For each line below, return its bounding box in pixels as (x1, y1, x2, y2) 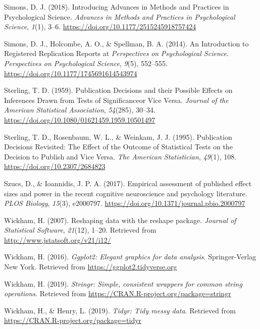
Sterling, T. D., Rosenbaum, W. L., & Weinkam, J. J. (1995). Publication (4, 131, 232, 142)
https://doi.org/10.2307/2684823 (4, 161, 106, 172)
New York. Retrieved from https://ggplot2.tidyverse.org (4, 261, 177, 272)
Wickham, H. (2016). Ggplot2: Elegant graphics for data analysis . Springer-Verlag (4, 251, 256, 262)
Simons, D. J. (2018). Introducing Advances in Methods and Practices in (4, 2, 229, 12)
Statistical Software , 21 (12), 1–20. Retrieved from (4, 225, 157, 235)
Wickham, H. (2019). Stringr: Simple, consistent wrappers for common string (4, 278, 242, 289)
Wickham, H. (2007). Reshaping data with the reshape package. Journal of (4, 214, 236, 225)
